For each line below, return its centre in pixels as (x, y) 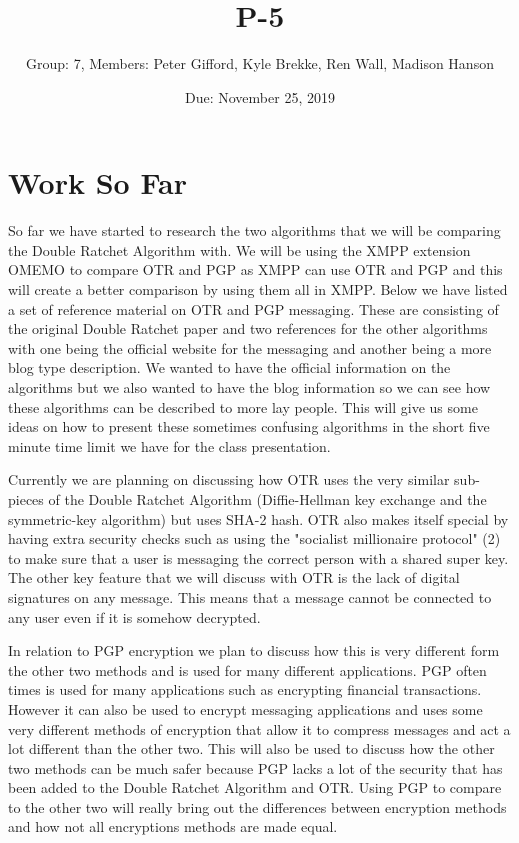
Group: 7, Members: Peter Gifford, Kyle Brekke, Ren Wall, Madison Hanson (260, 63)
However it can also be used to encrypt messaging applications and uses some (245, 708)
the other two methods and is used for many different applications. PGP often (247, 669)
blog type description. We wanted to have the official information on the (229, 367)
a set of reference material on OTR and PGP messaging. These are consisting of (253, 308)
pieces (26, 498)
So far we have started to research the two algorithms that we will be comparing (254, 230)
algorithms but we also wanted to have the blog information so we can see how (249, 387)
